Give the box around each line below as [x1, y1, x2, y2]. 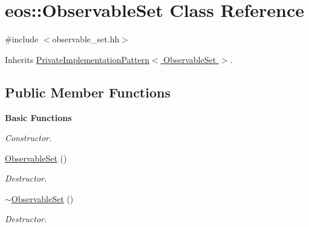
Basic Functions [5, 111, 72, 123]
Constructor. [5, 131, 52, 144]
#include [5, 33, 39, 45]
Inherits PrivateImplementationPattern [5, 53, 149, 65]
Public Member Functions [5, 82, 171, 101]
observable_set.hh [52, 33, 120, 45]
